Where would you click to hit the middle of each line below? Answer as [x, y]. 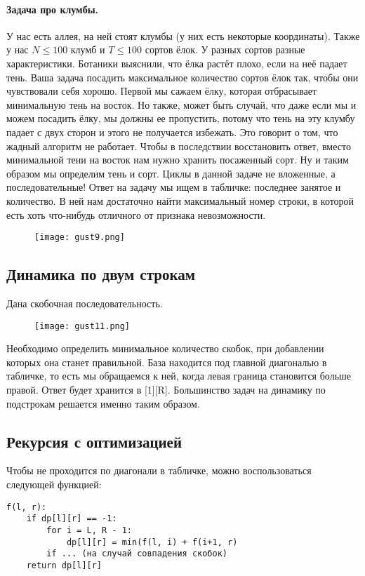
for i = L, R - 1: [89, 530]
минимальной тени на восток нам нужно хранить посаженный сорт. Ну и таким [178, 160]
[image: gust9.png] [80, 237]
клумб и [88, 49]
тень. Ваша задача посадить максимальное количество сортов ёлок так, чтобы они [182, 77]
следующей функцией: [54, 484]
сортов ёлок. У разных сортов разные [225, 49]
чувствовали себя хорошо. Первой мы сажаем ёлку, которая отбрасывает [162, 91]
